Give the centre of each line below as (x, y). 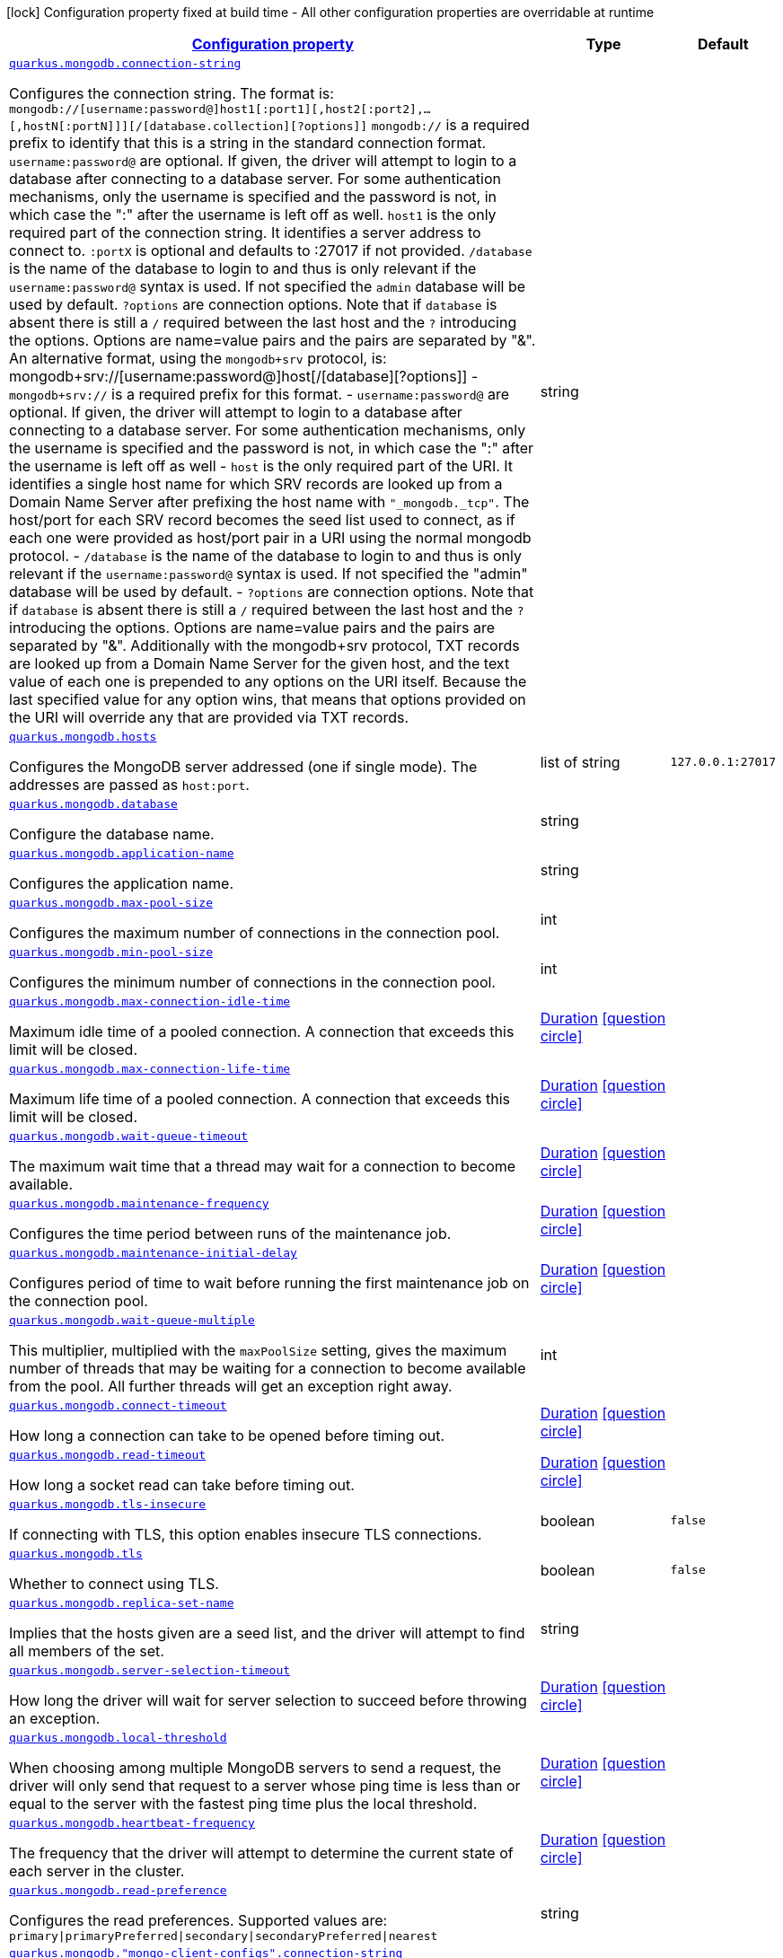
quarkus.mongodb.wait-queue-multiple (132, 1320)
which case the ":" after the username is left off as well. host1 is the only (253, 215)
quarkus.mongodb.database (93, 804)
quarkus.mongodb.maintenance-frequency (139, 1203)
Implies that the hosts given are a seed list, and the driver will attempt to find (267, 1633)
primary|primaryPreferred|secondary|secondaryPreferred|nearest (224, 1936)
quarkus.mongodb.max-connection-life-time (150, 1069)
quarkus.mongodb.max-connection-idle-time (150, 1001)
